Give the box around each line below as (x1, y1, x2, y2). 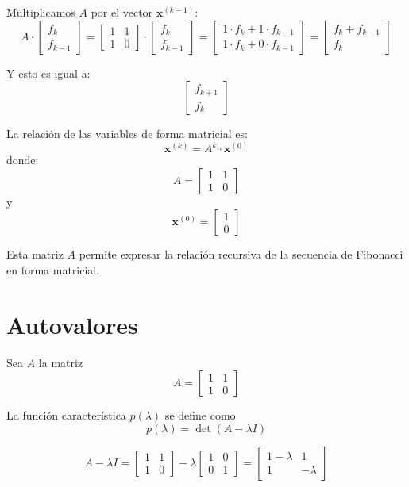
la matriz (38, 354, 83, 370)
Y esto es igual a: (6, 64, 91, 81)
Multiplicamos (6, 4, 75, 20)
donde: (6, 151, 39, 168)
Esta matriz (6, 246, 64, 263)
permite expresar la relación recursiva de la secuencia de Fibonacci (79, 246, 403, 263)
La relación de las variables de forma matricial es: (6, 125, 248, 142)
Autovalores (6, 308, 138, 340)
